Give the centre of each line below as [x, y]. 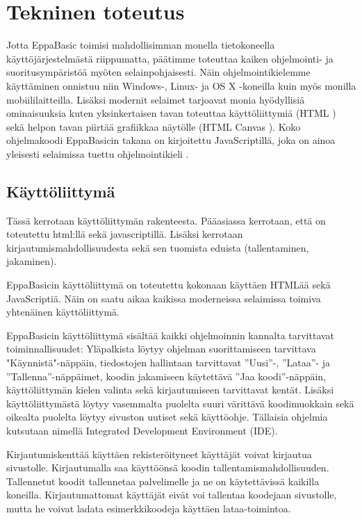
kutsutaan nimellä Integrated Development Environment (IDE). [142, 430]
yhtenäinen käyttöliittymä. [63, 312]
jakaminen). [32, 261]
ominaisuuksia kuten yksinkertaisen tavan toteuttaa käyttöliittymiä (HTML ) [171, 113]
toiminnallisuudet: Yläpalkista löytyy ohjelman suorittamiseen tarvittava [161, 349]
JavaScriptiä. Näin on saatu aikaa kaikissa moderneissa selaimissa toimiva [164, 298]
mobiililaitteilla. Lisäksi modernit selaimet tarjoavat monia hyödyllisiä [156, 99]
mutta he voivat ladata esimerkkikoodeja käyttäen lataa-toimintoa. [149, 508]
